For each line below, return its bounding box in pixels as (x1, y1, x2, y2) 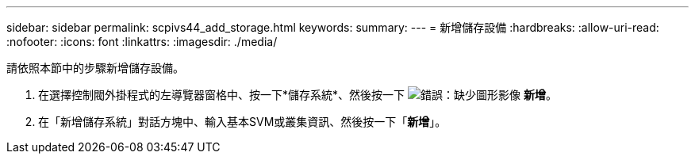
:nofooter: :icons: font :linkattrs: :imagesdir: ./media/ (6, 35, 278, 48)
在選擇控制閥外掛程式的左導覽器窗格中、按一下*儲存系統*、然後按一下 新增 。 (38, 88, 557, 101)
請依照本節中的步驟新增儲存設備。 (6, 61, 184, 74)
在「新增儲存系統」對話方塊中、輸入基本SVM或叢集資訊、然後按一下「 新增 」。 (38, 115, 447, 128)
